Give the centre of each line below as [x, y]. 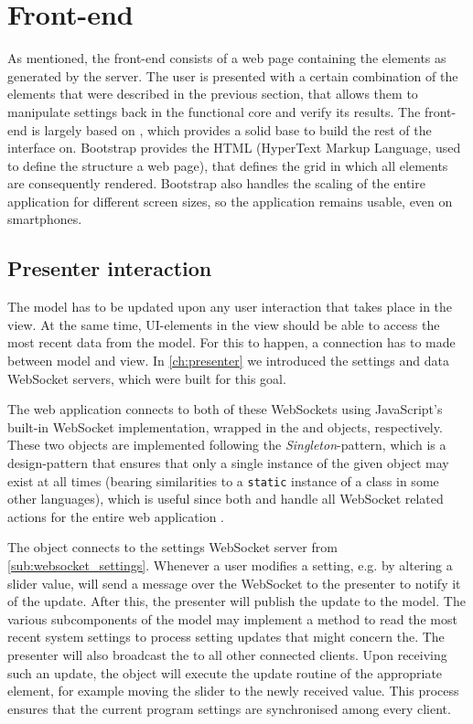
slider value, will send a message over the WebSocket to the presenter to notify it [234, 583]
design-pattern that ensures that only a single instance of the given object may [228, 463]
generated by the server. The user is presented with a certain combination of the [233, 75]
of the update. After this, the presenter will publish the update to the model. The [236, 601]
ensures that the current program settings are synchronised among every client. [229, 708]
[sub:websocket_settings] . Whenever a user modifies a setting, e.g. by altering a [230, 565]
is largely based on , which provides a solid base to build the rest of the [231, 129]
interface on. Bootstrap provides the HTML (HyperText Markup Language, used [234, 148]
